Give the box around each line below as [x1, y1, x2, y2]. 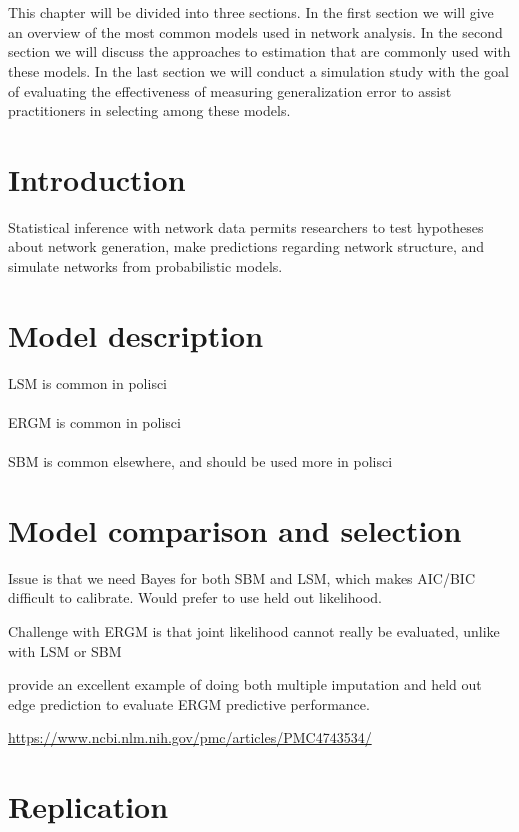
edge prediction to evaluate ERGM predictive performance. [8, 693, 370, 714]
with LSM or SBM [8, 640, 122, 661]
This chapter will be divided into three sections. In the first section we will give [8, 2, 494, 23]
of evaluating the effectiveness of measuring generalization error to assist [8, 80, 452, 101]
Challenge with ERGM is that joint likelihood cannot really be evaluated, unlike [8, 621, 500, 642]
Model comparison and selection [8, 509, 462, 550]
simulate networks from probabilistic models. [8, 256, 283, 277]
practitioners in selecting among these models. [8, 100, 291, 121]
